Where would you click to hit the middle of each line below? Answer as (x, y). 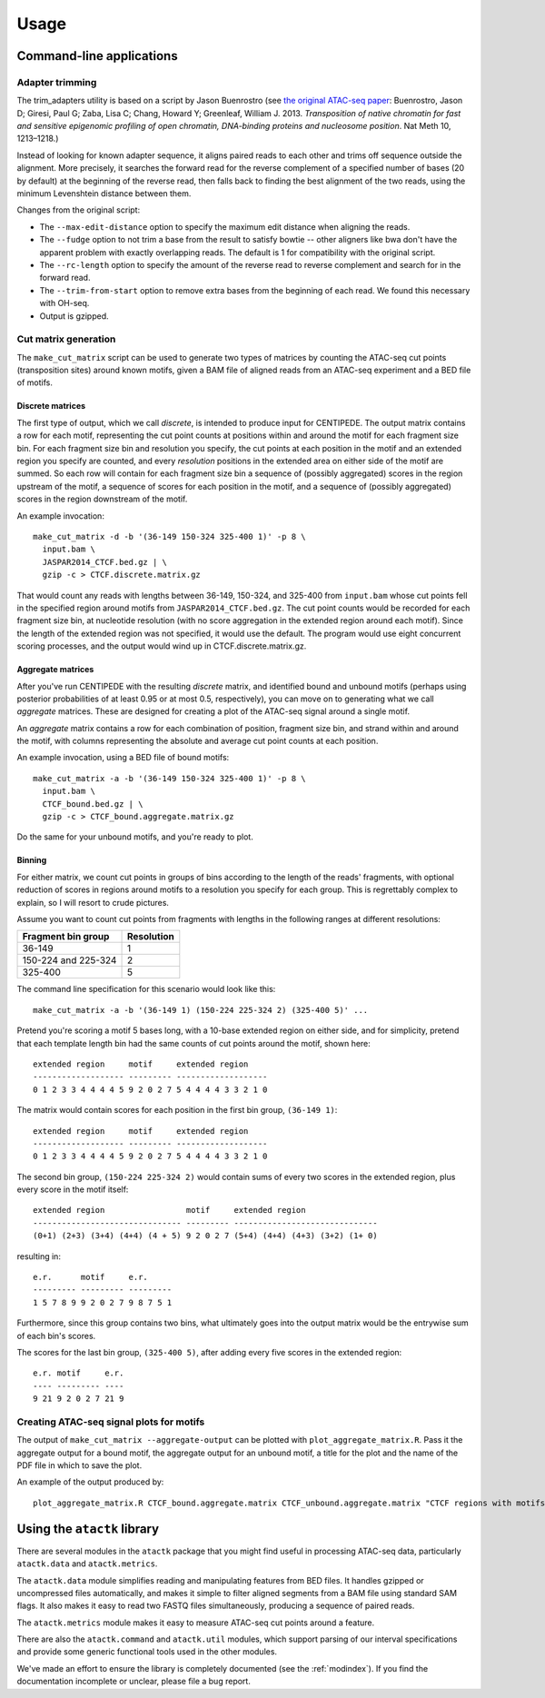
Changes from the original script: (79, 210)
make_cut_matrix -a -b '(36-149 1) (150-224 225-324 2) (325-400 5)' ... (201, 1010)
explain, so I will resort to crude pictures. (93, 902)
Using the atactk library (88, 1529)
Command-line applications (97, 56)
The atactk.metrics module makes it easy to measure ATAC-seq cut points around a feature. (196, 1623)
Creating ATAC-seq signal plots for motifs (111, 1422)
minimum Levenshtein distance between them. (104, 194)
